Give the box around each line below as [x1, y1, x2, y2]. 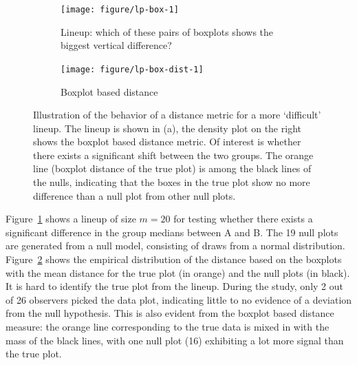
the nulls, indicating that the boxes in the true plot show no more [33, 175, 310, 189]
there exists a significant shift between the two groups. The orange [33, 147, 314, 162]
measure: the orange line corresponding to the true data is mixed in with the [6, 320, 329, 333]
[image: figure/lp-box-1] [61, 5, 179, 14]
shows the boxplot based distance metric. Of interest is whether [33, 134, 301, 149]
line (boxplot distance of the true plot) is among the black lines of [33, 161, 312, 176]
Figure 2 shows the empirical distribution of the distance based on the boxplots [6, 252, 342, 267]
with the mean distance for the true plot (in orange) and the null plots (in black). [6, 265, 350, 280]
